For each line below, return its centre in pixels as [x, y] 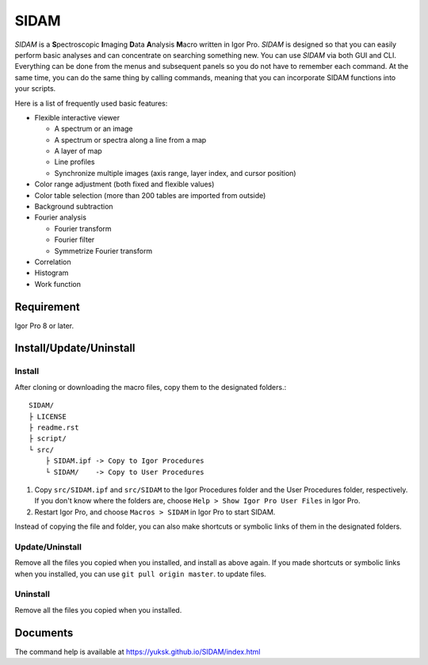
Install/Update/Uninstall [75, 348]
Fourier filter [75, 240]
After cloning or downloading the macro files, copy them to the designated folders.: [151, 387]
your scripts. [35, 89]
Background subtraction [74, 207]
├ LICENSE [48, 417]
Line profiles [75, 162]
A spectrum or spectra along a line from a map [130, 139]
